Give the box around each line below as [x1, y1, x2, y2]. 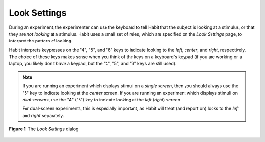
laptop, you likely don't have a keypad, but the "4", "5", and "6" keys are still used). [9, 61, 177, 66]
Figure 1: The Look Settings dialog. [9, 126, 80, 132]
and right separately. [22, 112, 64, 118]
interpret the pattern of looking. [9, 38, 73, 44]
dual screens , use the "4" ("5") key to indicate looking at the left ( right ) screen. [22, 97, 182, 102]
